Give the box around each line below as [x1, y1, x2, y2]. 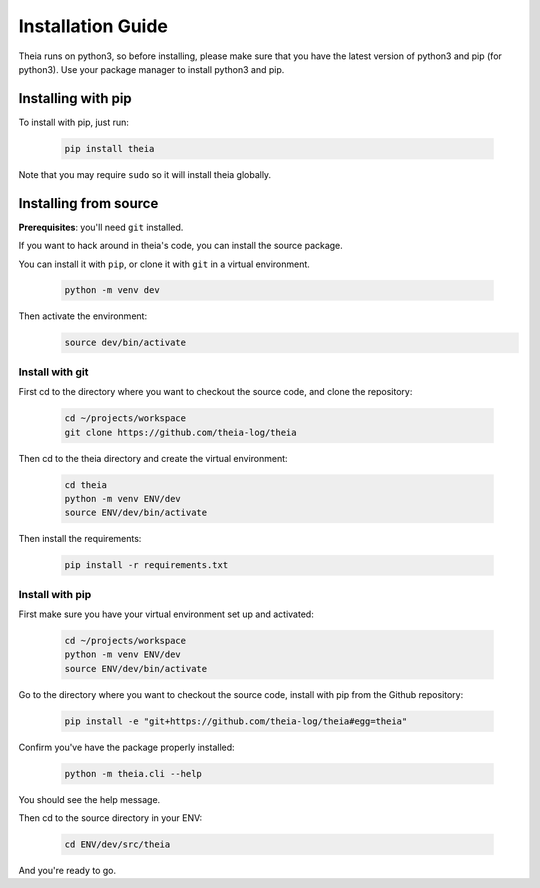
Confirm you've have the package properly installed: [18, 741, 235, 753]
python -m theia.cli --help [64, 768, 202, 779]
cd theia [64, 479, 108, 490]
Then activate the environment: [18, 310, 148, 322]
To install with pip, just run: [18, 116, 130, 128]
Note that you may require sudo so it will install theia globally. [18, 168, 272, 180]
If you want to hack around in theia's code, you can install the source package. [18, 240, 344, 252]
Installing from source [18, 195, 159, 212]
